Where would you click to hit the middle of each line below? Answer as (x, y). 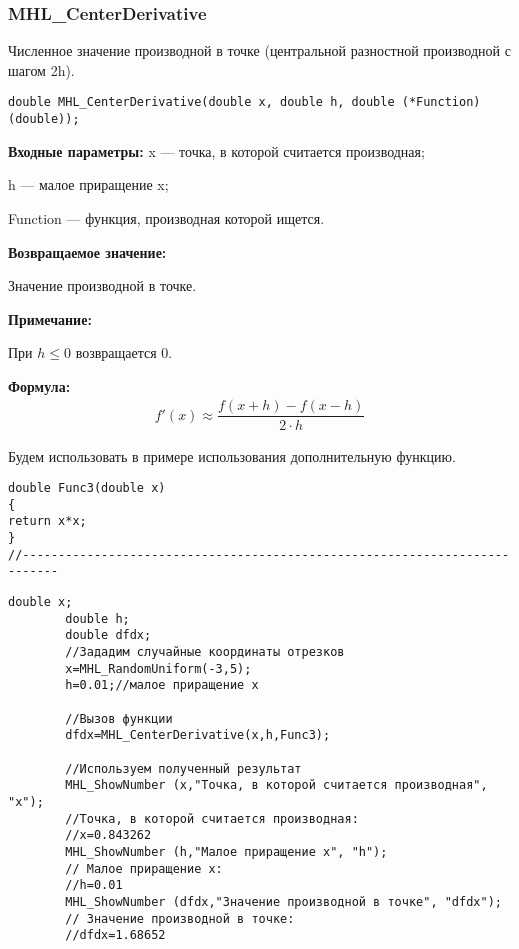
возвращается (116, 352)
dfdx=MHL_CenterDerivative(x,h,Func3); (198, 735)
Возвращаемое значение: (87, 251)
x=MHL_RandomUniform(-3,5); (158, 668)
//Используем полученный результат (183, 768)
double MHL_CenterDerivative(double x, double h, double (201, 102)
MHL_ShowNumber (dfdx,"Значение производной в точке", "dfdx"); (283, 901)
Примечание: (50, 318)
